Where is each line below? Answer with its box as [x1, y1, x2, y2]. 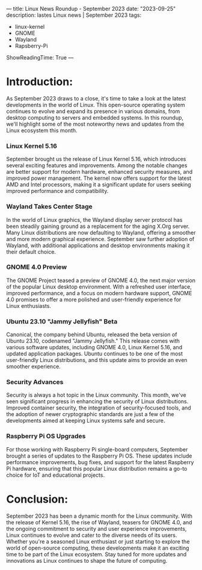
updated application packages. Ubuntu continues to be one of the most [6, 350, 183, 357]
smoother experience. [6, 363, 61, 370]
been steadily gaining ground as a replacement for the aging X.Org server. [6, 222, 190, 230]
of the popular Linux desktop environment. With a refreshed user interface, [6, 283, 192, 290]
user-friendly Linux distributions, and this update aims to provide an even [6, 357, 188, 364]
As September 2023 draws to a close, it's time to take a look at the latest [6, 94, 186, 102]
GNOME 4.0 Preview [6, 263, 67, 271]
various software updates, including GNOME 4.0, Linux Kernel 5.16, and [6, 344, 182, 351]
